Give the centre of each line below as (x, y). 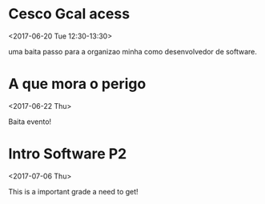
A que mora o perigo (77, 84)
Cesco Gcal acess (69, 14)
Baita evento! (30, 122)
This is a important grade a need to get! (73, 191)
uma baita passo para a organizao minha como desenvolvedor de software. (133, 51)
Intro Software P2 (68, 154)
